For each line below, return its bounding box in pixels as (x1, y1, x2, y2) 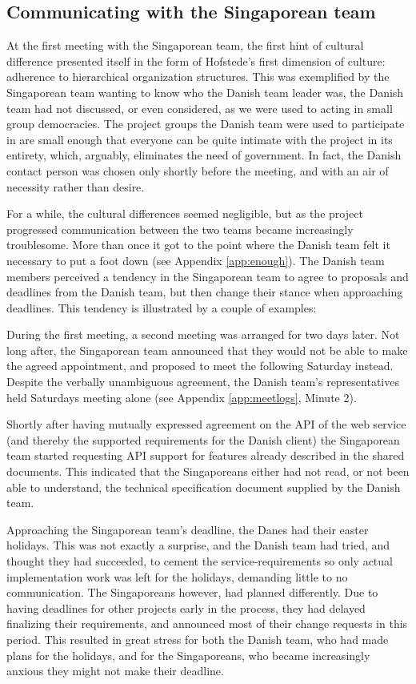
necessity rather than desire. (6, 178, 145, 195)
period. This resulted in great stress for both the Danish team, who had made (6, 630, 389, 647)
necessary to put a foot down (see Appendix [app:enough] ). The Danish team (6, 251, 385, 268)
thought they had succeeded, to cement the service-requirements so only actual (6, 553, 393, 569)
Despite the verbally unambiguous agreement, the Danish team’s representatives (6, 373, 399, 390)
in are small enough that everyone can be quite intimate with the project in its (6, 131, 393, 147)
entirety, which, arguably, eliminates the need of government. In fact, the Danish (6, 147, 402, 163)
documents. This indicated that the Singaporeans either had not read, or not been (6, 463, 410, 480)
